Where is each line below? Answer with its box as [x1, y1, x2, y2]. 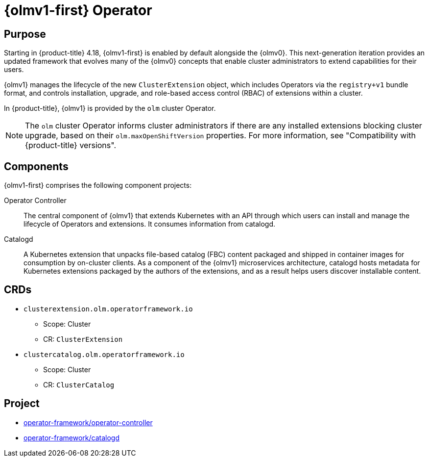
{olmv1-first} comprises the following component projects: [4, 181, 192, 190]
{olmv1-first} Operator [4, 2, 152, 19]
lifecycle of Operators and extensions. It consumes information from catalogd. [24, 220, 276, 229]
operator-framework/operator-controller [24, 418, 153, 427]
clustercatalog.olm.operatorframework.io [24, 350, 185, 359]
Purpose [4, 27, 46, 40]
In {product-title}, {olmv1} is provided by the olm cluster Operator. [4, 104, 216, 113]
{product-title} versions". [25, 140, 116, 151]
